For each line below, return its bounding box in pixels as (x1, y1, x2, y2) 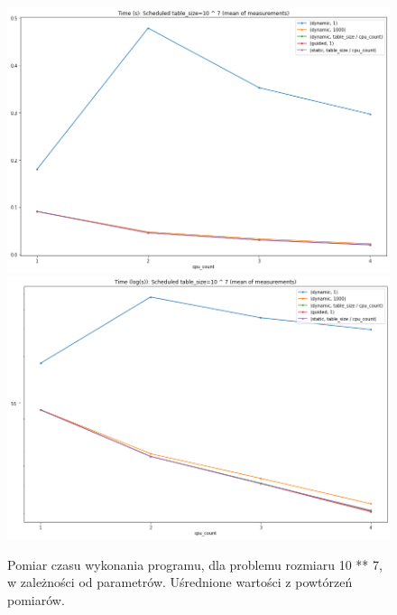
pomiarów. (7, 590, 65, 609)
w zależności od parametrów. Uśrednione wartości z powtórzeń (7, 573, 353, 592)
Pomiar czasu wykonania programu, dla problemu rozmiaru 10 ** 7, (7, 554, 383, 573)
